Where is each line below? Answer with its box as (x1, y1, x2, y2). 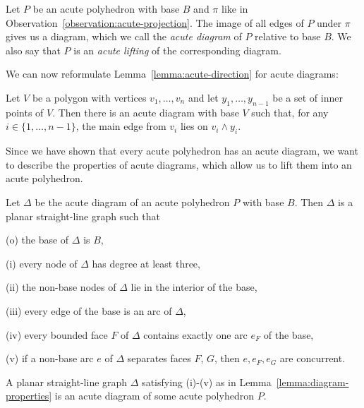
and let (188, 90, 219, 104)
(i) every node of (6, 256, 78, 270)
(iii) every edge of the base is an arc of (6, 303, 172, 318)
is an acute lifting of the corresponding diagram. (73, 42, 281, 57)
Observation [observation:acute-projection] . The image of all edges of (6, 15, 304, 30)
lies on (180, 119, 208, 133)
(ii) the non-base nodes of (6, 280, 116, 294)
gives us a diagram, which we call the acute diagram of (6, 29, 242, 44)
